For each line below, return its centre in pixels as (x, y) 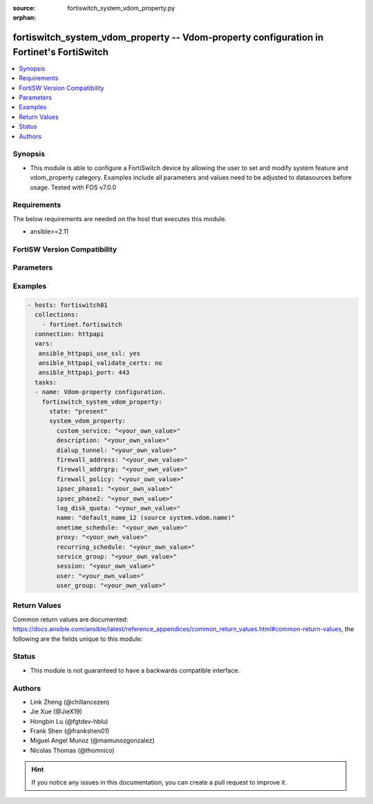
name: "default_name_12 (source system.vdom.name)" (146, 518)
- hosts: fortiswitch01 (68, 305)
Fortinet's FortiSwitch (61, 52)
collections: (57, 315)
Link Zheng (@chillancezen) (70, 702)
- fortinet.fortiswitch (82, 324)
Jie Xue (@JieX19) (56, 711)
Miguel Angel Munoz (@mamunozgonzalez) (92, 740)
